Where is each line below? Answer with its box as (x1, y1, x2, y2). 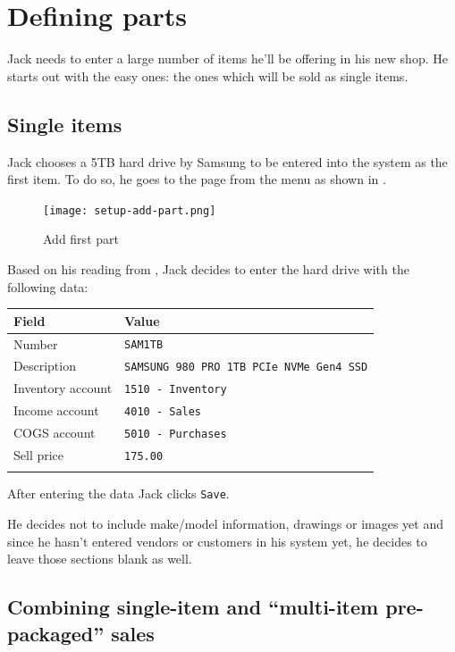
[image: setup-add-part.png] (43, 204, 216, 217)
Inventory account (13, 379, 113, 397)
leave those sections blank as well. (7, 549, 192, 568)
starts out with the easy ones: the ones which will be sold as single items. (7, 66, 409, 85)
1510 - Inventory (124, 383, 227, 397)
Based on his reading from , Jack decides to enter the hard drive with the (7, 259, 409, 278)
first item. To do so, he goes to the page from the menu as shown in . (7, 170, 386, 188)
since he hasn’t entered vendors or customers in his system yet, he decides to (7, 531, 427, 550)
